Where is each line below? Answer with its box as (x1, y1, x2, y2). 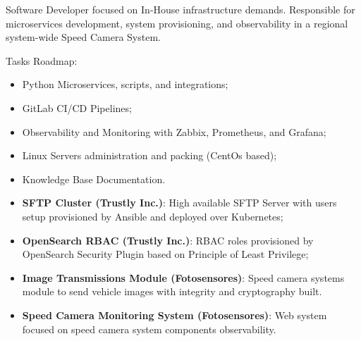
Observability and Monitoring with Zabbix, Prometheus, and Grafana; (22, 124, 326, 139)
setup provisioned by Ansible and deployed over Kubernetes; (22, 209, 283, 223)
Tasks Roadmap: (6, 53, 78, 68)
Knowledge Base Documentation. (22, 171, 166, 186)
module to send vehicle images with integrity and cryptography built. (22, 284, 322, 299)
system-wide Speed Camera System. (6, 30, 161, 44)
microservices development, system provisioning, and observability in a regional (6, 15, 348, 30)
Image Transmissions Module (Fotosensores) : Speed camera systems (22, 270, 345, 285)
